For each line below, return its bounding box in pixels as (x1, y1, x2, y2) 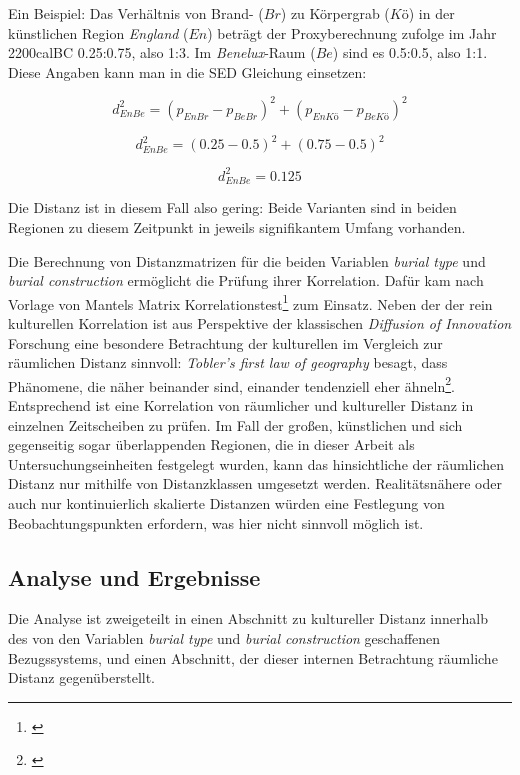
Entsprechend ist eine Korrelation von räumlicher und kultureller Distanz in (8, 394, 474, 415)
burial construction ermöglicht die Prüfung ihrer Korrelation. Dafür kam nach (8, 270, 484, 291)
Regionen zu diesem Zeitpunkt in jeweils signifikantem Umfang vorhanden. (8, 216, 466, 237)
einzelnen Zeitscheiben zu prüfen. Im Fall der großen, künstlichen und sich (8, 414, 463, 435)
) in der (408, 3, 455, 23)
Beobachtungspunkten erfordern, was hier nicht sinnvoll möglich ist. (8, 512, 424, 533)
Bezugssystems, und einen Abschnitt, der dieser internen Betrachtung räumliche (8, 647, 498, 668)
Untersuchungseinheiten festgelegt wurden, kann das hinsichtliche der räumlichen (8, 453, 505, 474)
